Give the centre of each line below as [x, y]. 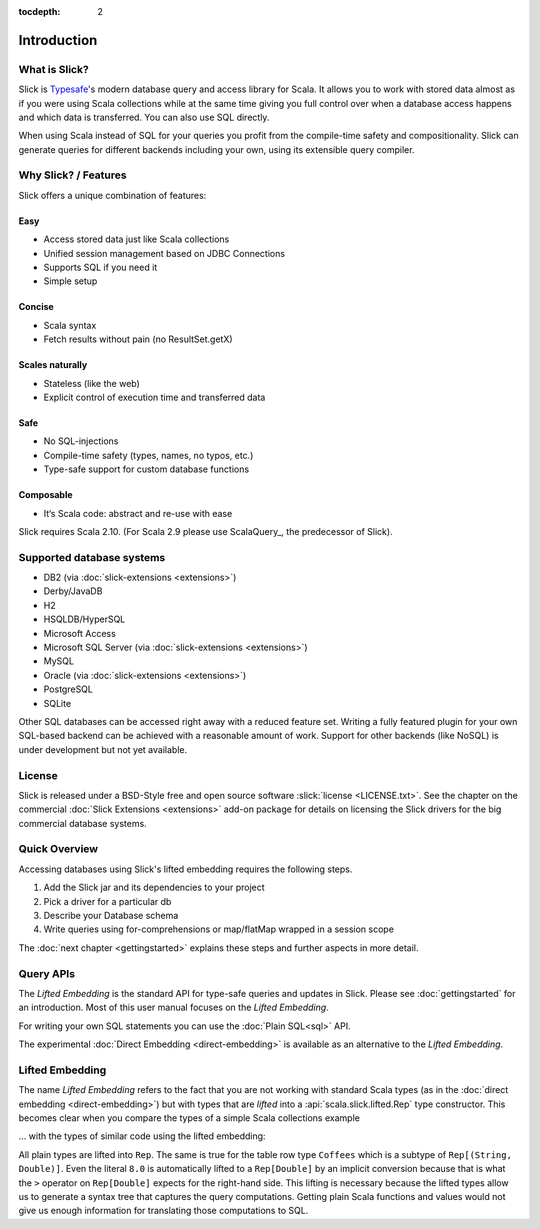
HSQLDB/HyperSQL [84, 619]
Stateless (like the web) [91, 383]
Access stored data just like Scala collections [136, 239]
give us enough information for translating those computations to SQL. [163, 1211]
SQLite [57, 703]
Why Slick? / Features [72, 175]
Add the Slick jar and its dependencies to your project [154, 887]
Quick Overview [58, 849]
